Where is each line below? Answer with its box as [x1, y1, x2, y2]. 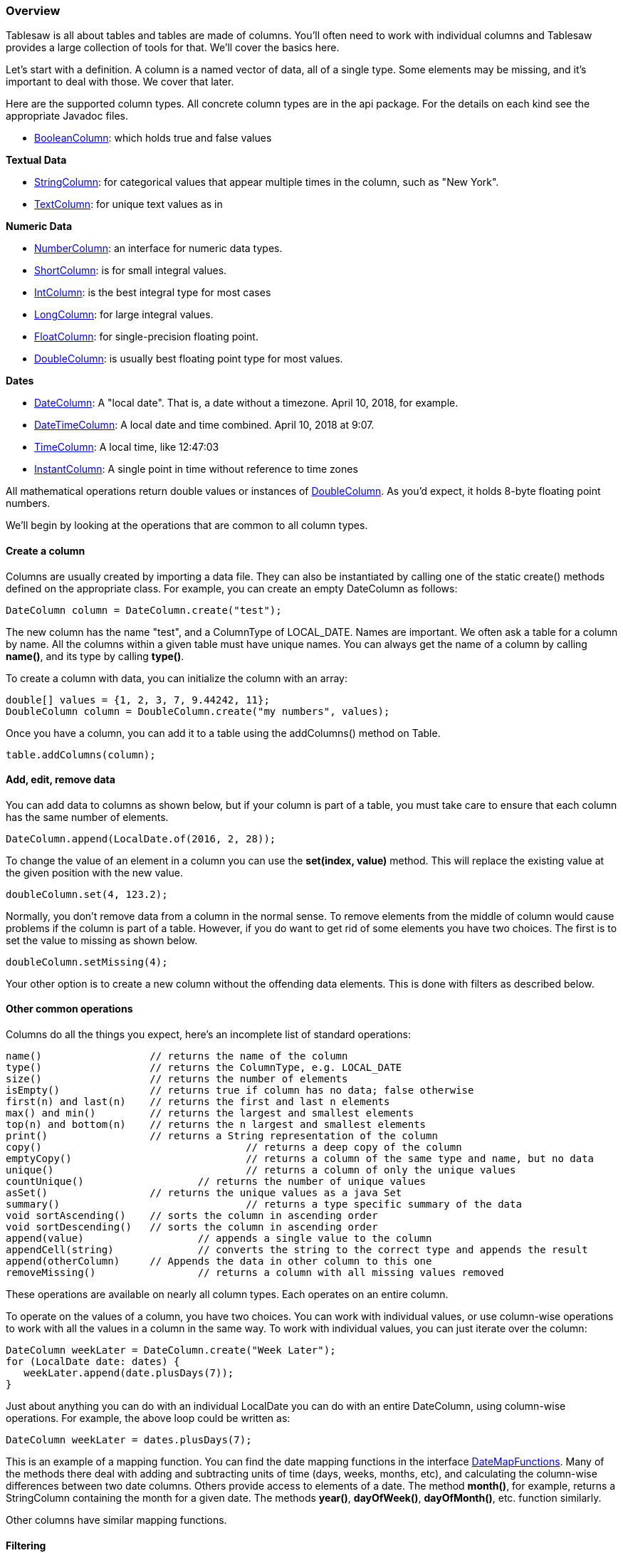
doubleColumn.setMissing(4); [6, 956, 168, 968]
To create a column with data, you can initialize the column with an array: [6, 671, 347, 684]
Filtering [6, 1539, 46, 1552]
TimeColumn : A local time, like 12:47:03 [34, 441, 219, 454]
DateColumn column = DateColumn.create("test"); [6, 604, 282, 616]
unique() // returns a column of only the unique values [6, 1164, 516, 1176]
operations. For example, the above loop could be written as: [6, 1412, 290, 1425]
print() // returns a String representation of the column [6, 1130, 438, 1142]
